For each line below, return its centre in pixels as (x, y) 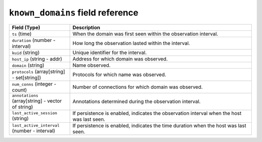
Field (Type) (26, 28)
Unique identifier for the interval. (110, 52)
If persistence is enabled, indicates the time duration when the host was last (159, 126)
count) (19, 90)
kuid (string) (26, 52)
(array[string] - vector (37, 100)
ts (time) (22, 34)
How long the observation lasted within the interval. (131, 43)
